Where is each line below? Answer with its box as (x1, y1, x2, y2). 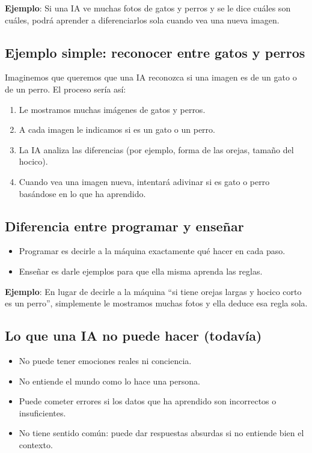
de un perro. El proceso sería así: (5, 82, 126, 95)
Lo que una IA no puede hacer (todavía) (5, 326, 262, 345)
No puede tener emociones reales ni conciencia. (19, 354, 192, 366)
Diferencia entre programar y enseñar (5, 216, 244, 235)
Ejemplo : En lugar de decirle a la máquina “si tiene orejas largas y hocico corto (5, 285, 302, 297)
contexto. (19, 438, 53, 451)
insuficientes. (19, 406, 66, 419)
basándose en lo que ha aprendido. (19, 187, 146, 199)
